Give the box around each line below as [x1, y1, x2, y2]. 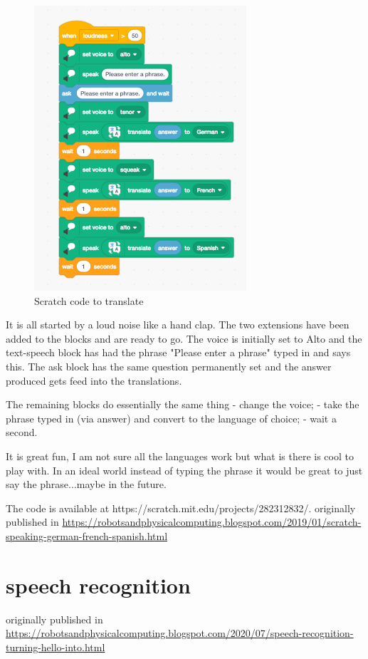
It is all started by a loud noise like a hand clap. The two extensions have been [6, 317, 349, 332]
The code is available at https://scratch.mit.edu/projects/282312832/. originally [6, 500, 356, 515]
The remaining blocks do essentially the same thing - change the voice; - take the [6, 397, 359, 412]
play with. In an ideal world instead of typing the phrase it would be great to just [6, 462, 363, 477]
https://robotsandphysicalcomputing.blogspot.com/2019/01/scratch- [62, 514, 362, 529]
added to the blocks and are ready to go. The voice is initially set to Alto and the [6, 331, 362, 346]
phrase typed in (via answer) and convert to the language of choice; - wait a [6, 410, 337, 425]
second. [6, 425, 38, 440]
